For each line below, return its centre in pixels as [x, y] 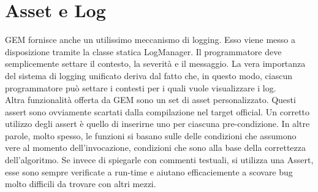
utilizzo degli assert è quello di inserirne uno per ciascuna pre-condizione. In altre [157, 124]
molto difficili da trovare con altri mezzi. [81, 184]
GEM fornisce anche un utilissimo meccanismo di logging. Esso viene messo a [150, 40]
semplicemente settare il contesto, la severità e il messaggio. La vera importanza [155, 63]
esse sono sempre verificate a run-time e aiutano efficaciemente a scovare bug [149, 171]
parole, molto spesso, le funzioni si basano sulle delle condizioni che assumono [151, 135]
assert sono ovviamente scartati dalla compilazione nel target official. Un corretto [157, 111]
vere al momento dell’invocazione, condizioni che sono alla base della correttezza [155, 148]
